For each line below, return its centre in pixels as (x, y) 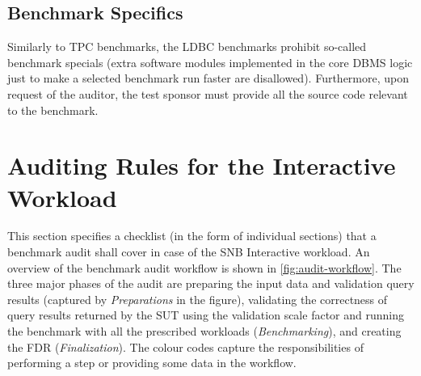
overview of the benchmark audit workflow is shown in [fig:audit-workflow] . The (204, 267)
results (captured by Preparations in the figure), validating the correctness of (198, 299)
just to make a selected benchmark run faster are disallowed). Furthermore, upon (208, 78)
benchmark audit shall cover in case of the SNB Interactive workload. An (189, 252)
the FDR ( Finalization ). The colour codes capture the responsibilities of (185, 346)
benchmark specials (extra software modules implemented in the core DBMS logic (210, 62)
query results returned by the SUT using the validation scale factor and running (206, 315)
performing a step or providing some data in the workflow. (152, 363)
